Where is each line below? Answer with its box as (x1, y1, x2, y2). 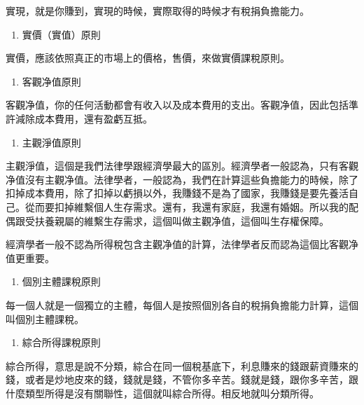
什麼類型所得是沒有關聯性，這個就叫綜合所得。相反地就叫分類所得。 (6, 385, 319, 400)
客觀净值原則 (22, 74, 81, 88)
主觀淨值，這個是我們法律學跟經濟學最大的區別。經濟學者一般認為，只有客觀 (6, 158, 358, 173)
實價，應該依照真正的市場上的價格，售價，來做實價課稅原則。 (6, 50, 290, 65)
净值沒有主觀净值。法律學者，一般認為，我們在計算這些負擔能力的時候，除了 (6, 172, 358, 186)
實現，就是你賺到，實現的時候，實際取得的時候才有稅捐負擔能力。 (6, 4, 309, 18)
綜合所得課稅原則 (22, 335, 101, 350)
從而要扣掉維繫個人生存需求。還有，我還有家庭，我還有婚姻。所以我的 (24, 199, 349, 214)
